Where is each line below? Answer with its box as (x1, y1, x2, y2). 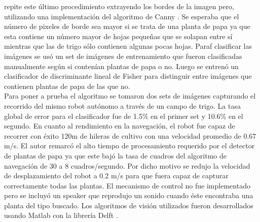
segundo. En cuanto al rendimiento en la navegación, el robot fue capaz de (4, 120, 235, 131)
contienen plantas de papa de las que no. (4, 80, 130, 91)
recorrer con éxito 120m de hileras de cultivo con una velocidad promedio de (4, 130, 241, 141)
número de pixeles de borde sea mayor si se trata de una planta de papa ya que (4, 21, 250, 31)
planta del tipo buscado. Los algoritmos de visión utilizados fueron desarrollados (4, 200, 253, 210)
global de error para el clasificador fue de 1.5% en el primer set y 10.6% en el (4, 110, 243, 121)
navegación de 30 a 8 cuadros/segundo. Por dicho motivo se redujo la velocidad (4, 160, 250, 171)
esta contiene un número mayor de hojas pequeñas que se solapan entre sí (4, 30, 233, 41)
